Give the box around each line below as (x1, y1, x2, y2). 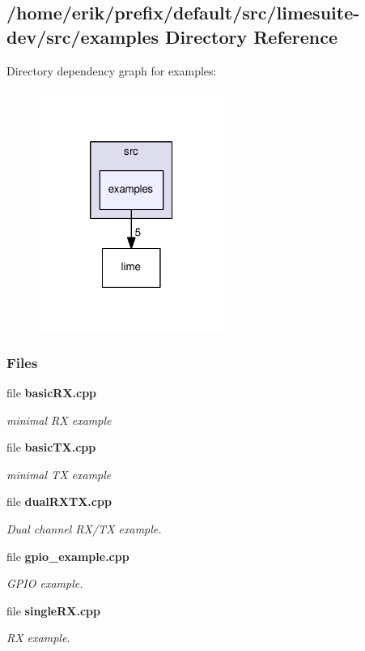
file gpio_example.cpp (6, 547, 129, 564)
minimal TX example (6, 465, 112, 482)
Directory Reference (165, 24, 338, 49)
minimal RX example (6, 411, 112, 428)
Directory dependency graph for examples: (6, 62, 217, 79)
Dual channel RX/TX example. (6, 520, 162, 537)
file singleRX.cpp (6, 602, 100, 619)
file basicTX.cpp (6, 439, 96, 456)
